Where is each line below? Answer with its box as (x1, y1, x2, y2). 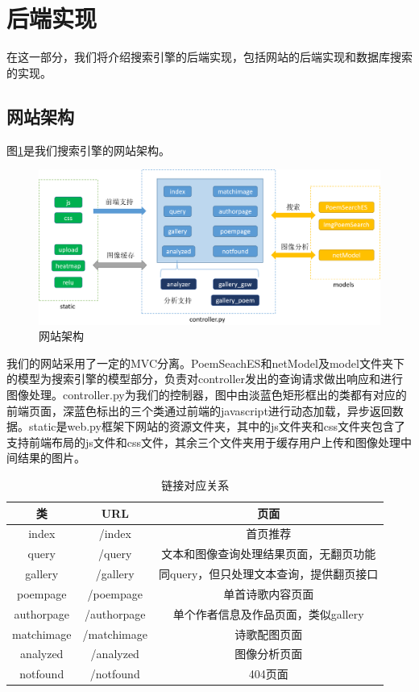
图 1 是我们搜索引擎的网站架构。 (6, 141, 170, 158)
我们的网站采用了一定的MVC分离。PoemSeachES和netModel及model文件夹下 (6, 354, 404, 371)
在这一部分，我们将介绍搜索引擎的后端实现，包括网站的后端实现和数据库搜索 (6, 48, 413, 65)
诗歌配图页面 (234, 625, 303, 642)
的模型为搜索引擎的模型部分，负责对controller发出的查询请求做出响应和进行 (6, 370, 404, 387)
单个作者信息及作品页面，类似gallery (172, 605, 364, 622)
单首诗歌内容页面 (223, 585, 314, 602)
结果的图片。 (17, 449, 85, 466)
